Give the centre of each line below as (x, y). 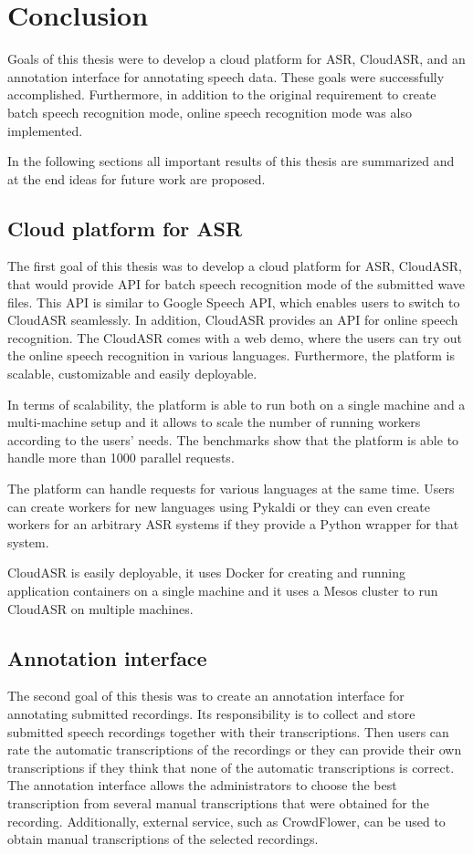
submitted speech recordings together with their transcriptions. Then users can (228, 731)
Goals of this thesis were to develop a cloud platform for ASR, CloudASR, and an (236, 59)
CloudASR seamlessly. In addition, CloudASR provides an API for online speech (233, 320)
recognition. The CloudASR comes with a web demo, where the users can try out (235, 337)
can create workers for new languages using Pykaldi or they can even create (219, 506)
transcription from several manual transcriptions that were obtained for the (218, 802)
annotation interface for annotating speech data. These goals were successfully (226, 76)
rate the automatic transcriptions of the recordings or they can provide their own (235, 750)
